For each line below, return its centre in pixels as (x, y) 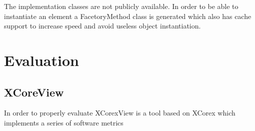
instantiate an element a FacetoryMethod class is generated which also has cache (128, 16)
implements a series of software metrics (64, 122)
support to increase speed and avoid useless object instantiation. (102, 26)
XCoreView (34, 92)
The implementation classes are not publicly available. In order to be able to (121, 6)
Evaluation (41, 60)
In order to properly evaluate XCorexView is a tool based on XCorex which (120, 113)
